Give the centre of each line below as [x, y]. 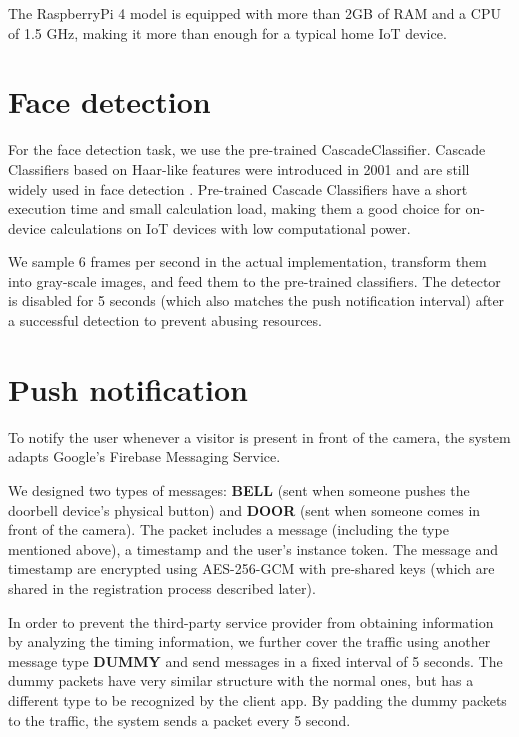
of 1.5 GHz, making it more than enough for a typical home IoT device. [227, 32]
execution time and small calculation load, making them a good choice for [234, 208]
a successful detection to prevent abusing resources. [165, 320]
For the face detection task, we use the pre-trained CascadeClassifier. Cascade [247, 149]
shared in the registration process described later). [162, 587]
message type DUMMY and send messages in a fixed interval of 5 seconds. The [255, 660]
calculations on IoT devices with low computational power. [230, 227]
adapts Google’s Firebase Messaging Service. [144, 456]
